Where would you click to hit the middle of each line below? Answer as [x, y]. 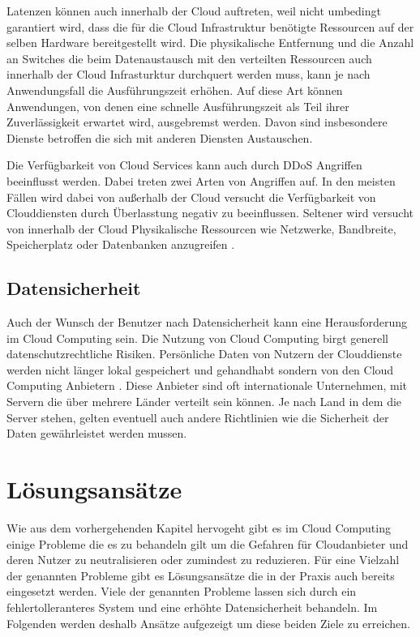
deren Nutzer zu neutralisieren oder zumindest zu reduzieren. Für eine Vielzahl [203, 560]
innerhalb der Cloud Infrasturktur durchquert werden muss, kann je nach [189, 74]
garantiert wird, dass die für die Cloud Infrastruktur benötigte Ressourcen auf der [210, 26]
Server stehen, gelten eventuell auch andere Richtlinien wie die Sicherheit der [198, 417]
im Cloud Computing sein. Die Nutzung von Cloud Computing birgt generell [197, 338]
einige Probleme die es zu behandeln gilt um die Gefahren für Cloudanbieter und [208, 543]
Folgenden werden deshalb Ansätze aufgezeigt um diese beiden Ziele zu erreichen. [208, 623]
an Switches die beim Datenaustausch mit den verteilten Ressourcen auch [189, 58]
